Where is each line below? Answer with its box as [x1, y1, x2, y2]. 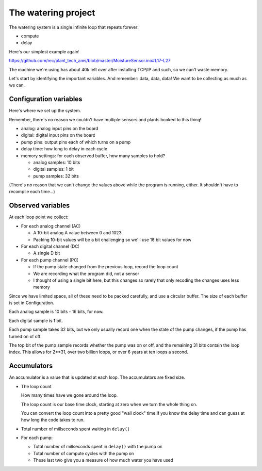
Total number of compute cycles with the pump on [33, 450, 134, 456]
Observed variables [9, 201, 70, 210]
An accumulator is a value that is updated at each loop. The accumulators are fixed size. [9, 374, 185, 380]
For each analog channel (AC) [21, 223, 81, 229]
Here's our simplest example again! [9, 49, 80, 54]
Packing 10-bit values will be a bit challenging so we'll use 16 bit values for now [33, 237, 192, 243]
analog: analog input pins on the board [21, 125, 98, 131]
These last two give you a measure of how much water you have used [33, 457, 173, 463]
